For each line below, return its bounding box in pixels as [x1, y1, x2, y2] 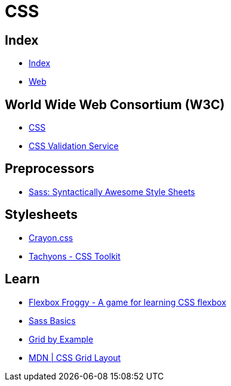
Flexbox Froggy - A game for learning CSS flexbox [29, 297, 226, 307]
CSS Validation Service [29, 141, 119, 152]
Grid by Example [29, 333, 94, 344]
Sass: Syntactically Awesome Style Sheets [29, 186, 195, 197]
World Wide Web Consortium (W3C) [5, 97, 225, 112]
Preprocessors [5, 161, 94, 177]
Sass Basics [29, 315, 76, 326]
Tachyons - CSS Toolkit [29, 251, 121, 261]
